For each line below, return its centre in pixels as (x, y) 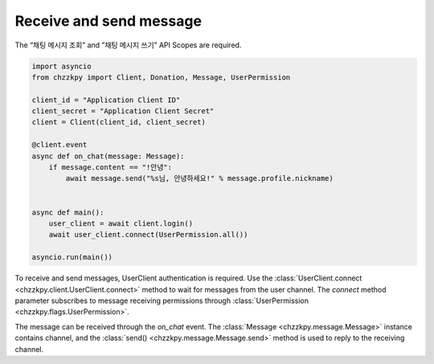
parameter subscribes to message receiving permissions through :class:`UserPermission (162, 301)
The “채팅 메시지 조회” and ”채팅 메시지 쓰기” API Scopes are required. (128, 45)
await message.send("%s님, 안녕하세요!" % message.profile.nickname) (199, 178)
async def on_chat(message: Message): (108, 156)
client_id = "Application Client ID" (106, 100)
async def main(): (68, 212)
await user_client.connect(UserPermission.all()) (148, 235)
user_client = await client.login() (121, 224)
